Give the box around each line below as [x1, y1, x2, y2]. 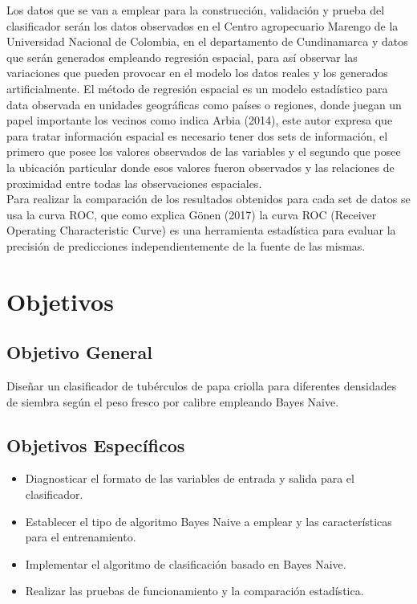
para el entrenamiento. [25, 528, 136, 545]
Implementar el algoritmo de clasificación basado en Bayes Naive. [25, 555, 346, 572]
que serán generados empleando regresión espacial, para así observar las [6, 48, 358, 65]
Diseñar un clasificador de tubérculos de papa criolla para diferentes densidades [6, 377, 397, 394]
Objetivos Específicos [6, 432, 185, 457]
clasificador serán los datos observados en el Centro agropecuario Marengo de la [6, 17, 399, 34]
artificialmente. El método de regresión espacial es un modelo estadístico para [6, 80, 388, 96]
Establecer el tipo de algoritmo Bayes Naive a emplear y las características [25, 512, 392, 529]
